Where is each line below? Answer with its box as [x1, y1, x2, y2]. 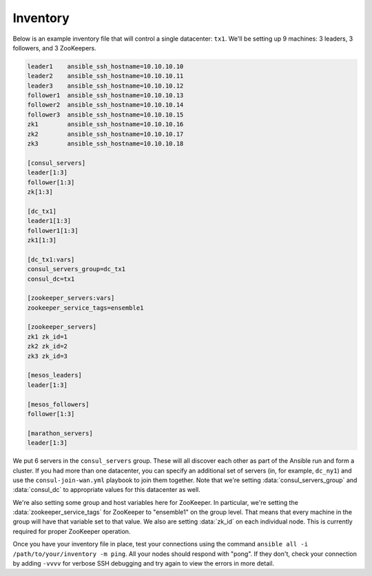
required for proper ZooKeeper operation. [12, 527, 131, 535]
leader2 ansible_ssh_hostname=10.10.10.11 [27, 72, 184, 80]
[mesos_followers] [27, 400, 90, 408]
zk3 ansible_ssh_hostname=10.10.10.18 [27, 140, 184, 148]
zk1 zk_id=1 [27, 332, 68, 341]
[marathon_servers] [27, 429, 93, 437]
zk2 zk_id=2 [27, 342, 68, 350]
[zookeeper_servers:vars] [27, 294, 115, 302]
